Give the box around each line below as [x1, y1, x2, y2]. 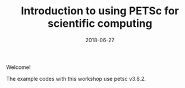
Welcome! [6, 64, 31, 71]
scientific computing [47, 17, 153, 30]
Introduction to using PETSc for [20, 4, 180, 18]
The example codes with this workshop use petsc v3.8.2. [6, 75, 146, 82]
